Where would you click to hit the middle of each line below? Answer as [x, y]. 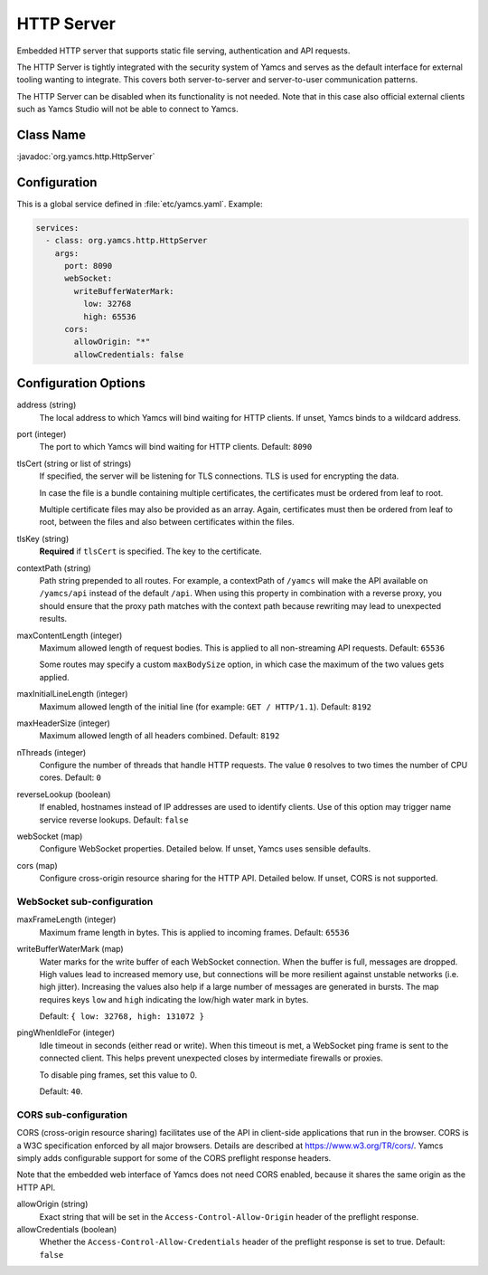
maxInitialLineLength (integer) [72, 694]
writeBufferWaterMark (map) [70, 949]
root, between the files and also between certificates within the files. [167, 522]
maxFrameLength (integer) [66, 919]
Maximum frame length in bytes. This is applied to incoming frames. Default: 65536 [194, 932]
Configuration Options [81, 383]
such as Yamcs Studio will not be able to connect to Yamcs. [127, 109]
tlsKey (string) [43, 538]
